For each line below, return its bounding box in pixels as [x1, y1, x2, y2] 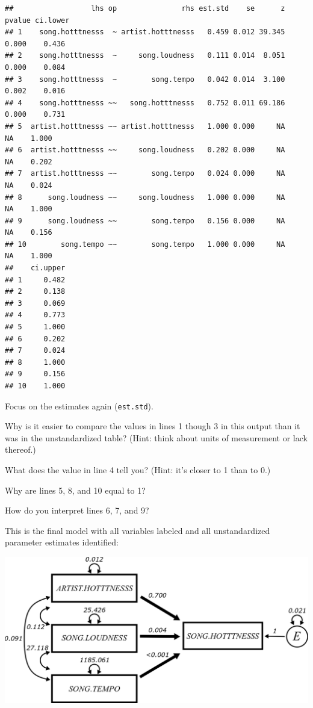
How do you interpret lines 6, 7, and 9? [5, 504, 149, 517]
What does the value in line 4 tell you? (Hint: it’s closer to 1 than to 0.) [5, 464, 271, 476]
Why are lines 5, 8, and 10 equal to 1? [5, 483, 146, 496]
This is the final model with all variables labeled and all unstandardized [5, 524, 270, 536]
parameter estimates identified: [5, 536, 119, 548]
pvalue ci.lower [5, 16, 70, 25]
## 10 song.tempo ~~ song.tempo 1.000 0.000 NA [5, 240, 285, 249]
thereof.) [5, 443, 36, 456]
